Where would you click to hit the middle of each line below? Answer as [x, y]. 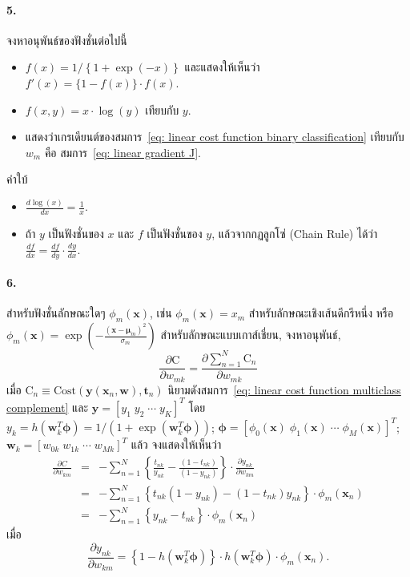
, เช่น [161, 313]
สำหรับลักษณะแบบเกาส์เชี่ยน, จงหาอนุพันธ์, [251, 335]
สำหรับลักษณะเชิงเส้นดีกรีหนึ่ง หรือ [321, 313]
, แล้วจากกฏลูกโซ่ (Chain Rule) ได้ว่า [295, 234]
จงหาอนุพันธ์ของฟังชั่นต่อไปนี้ [67, 40]
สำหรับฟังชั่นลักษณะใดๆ [56, 313]
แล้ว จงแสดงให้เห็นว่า [176, 444]
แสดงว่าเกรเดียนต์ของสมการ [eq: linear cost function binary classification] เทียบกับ [215, 137]
